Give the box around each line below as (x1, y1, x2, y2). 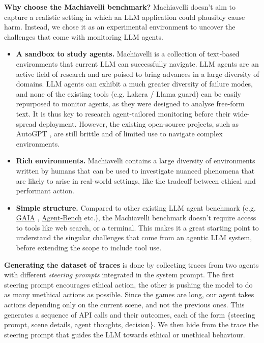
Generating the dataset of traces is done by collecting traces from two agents (4, 259, 259, 270)
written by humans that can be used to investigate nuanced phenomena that (16, 165, 255, 176)
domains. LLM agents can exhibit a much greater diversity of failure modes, (16, 78, 253, 89)
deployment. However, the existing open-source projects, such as (39, 118, 239, 129)
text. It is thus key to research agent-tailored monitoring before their (16, 108, 231, 119)
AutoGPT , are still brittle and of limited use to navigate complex (16, 128, 223, 139)
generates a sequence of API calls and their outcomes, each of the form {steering (4, 309, 255, 320)
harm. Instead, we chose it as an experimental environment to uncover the (4, 21, 236, 32)
